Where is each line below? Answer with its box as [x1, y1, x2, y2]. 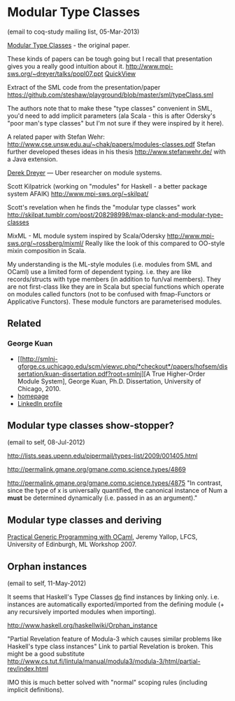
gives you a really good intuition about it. [7, 62, 124, 70]
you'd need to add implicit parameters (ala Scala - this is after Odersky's [7, 111, 216, 120]
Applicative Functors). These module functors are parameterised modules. [7, 297, 222, 306]
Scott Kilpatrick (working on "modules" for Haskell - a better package [7, 182, 208, 190]
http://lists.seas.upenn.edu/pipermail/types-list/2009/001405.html [7, 451, 198, 460]
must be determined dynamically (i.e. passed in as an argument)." [7, 494, 198, 502]
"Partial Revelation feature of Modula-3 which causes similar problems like [7, 635, 222, 644]
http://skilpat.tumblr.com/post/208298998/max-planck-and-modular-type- [7, 210, 224, 219]
